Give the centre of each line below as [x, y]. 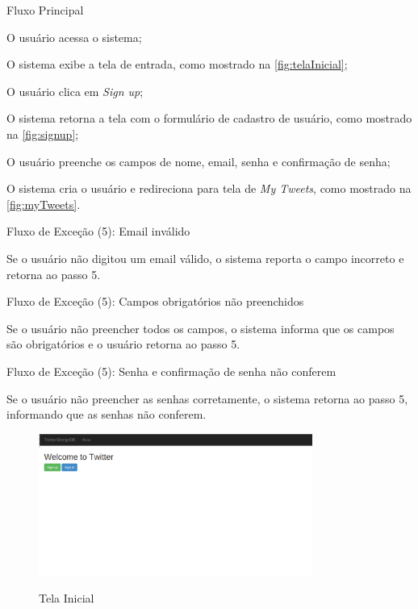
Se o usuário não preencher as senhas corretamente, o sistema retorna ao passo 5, [207, 398]
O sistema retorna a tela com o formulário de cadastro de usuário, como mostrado [209, 118]
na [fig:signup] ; [43, 133]
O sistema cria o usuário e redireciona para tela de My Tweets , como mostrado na [209, 188]
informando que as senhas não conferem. [107, 414]
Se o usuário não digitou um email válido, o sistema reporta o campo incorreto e [205, 258]
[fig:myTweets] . [44, 204]
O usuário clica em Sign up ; [75, 91]
